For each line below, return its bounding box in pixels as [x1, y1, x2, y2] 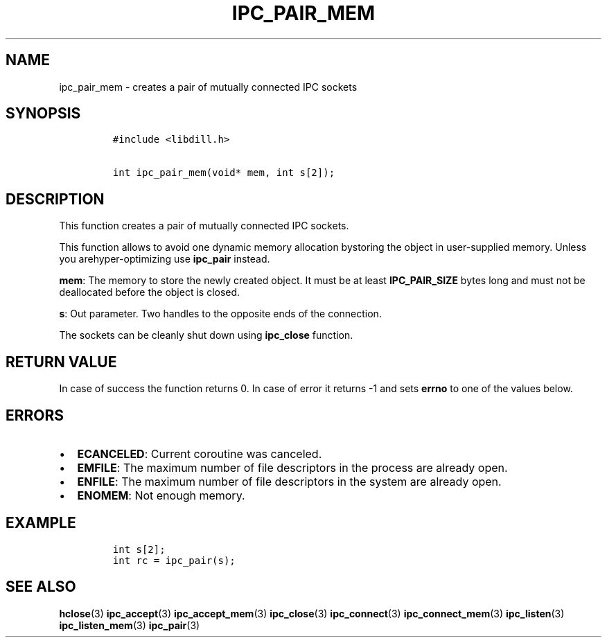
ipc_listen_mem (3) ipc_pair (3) [59, 619, 200, 631]
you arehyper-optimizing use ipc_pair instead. [59, 253, 270, 265]
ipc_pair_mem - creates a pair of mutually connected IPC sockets [59, 80, 358, 93]
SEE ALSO [6, 578, 76, 596]
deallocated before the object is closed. [59, 286, 240, 299]
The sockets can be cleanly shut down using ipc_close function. [59, 329, 353, 342]
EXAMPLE [6, 514, 76, 532]
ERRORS [6, 406, 64, 424]
